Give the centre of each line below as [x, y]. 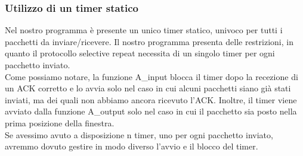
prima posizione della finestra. [60, 122]
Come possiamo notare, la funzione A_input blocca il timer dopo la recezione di [151, 76]
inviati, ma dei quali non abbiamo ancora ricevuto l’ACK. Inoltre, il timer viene [151, 99]
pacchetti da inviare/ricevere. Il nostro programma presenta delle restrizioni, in [149, 41]
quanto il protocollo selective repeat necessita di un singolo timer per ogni [140, 53]
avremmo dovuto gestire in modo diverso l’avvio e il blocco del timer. [132, 146]
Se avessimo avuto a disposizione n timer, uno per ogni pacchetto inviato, [139, 134]
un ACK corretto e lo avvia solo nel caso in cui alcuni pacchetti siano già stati [148, 88]
